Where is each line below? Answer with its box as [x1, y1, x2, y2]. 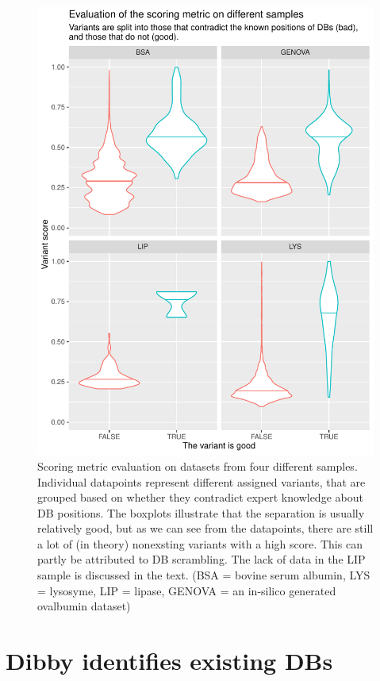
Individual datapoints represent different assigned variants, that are [37, 473, 366, 490]
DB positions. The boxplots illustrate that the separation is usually [37, 504, 365, 521]
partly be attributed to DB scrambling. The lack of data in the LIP [37, 551, 366, 567]
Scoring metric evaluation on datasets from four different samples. [37, 457, 358, 474]
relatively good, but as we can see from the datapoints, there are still [37, 520, 374, 537]
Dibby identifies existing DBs [6, 644, 333, 677]
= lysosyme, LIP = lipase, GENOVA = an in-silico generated [37, 582, 336, 598]
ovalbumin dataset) [37, 598, 131, 614]
